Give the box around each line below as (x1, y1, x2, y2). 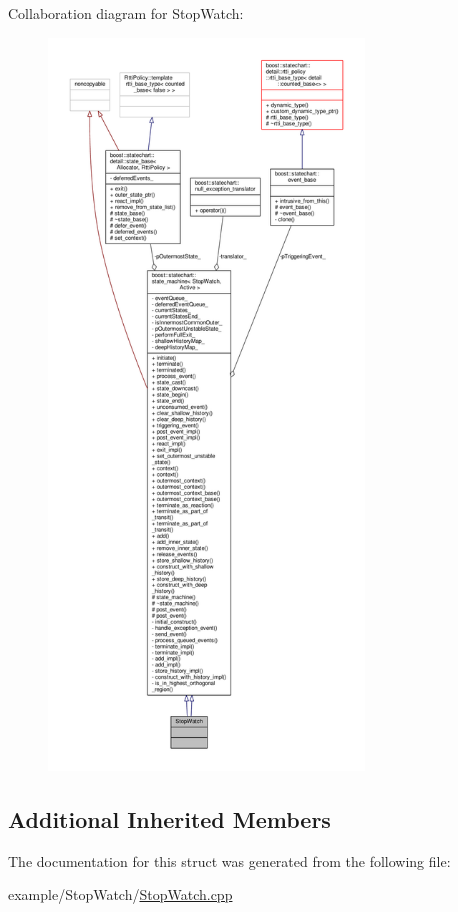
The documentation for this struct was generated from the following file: (8, 850, 451, 871)
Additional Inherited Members (8, 803, 331, 834)
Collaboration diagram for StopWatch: (8, 3, 244, 23)
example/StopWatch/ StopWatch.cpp (8, 884, 233, 905)
